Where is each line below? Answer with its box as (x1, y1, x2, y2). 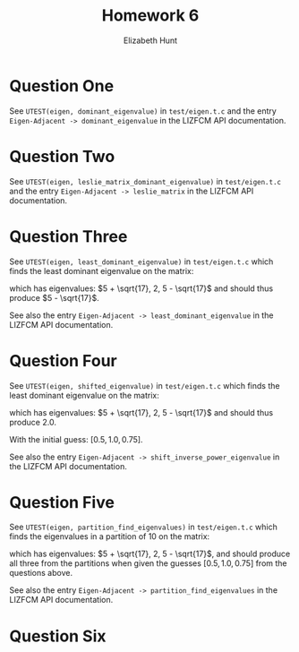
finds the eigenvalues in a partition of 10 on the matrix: (9, 531, 210, 542)
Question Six (9, 626, 107, 646)
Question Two (9, 146, 115, 167)
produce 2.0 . (9, 416, 56, 427)
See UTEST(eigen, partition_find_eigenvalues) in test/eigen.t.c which (9, 521, 278, 533)
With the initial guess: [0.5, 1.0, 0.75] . (9, 433, 143, 444)
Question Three (9, 226, 128, 246)
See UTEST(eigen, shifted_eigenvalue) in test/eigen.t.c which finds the (9, 380, 280, 390)
